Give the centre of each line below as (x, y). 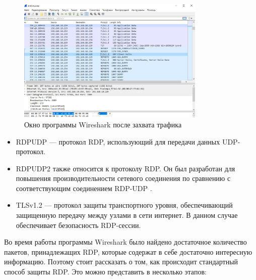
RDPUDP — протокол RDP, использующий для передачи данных (118, 141)
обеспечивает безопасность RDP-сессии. (78, 225)
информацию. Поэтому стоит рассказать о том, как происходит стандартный (121, 262)
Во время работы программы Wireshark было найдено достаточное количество (125, 242)
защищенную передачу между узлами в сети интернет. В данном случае (127, 215)
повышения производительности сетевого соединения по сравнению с (123, 178)
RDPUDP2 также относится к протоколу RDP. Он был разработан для (125, 168)
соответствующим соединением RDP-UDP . (84, 188)
